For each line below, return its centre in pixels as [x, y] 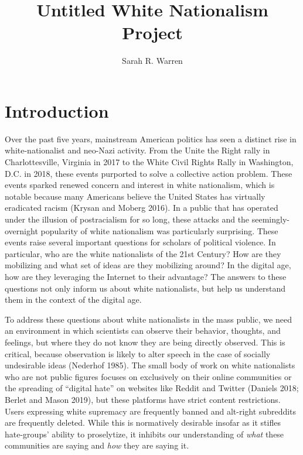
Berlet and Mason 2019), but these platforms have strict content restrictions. [143, 399]
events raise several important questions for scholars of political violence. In [140, 242]
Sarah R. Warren [152, 61]
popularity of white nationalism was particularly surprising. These [159, 230]
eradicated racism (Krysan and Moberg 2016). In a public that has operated [142, 208]
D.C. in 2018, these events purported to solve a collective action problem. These [149, 173]
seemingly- [270, 219]
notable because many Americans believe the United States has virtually [135, 196]
